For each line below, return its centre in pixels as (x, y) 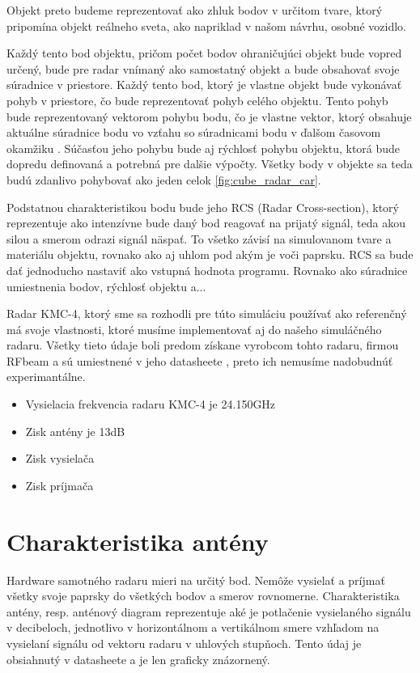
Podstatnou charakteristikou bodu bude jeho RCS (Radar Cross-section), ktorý (203, 207)
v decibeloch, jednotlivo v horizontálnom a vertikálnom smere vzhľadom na (193, 627)
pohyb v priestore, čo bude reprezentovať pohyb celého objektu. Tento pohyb (197, 100)
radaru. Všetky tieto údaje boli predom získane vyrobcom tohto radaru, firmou (203, 345)
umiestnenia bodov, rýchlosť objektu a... (106, 286)
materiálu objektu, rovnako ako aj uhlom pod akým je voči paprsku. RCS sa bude (210, 254)
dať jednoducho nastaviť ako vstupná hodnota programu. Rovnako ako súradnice (207, 270)
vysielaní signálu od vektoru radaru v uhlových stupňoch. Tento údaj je (184, 643)
